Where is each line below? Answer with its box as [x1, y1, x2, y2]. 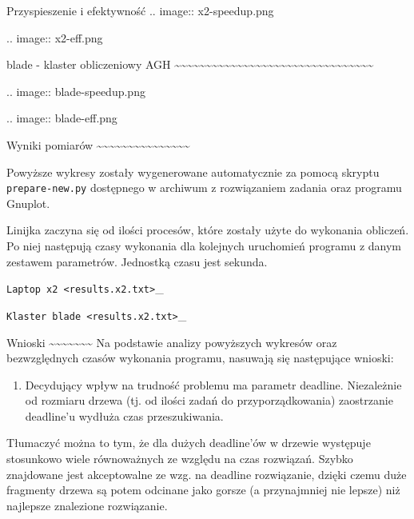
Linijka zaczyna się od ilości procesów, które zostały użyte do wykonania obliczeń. [6, 222, 409, 238]
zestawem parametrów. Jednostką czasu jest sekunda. [6, 253, 268, 269]
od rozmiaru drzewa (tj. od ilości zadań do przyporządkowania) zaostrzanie [25, 392, 393, 409]
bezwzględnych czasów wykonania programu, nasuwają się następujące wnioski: [6, 349, 394, 366]
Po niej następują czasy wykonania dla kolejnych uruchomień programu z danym [6, 238, 401, 254]
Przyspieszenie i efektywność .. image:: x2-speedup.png [6, 2, 274, 18]
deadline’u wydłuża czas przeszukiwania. [25, 407, 224, 424]
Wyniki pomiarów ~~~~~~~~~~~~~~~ [6, 136, 190, 153]
